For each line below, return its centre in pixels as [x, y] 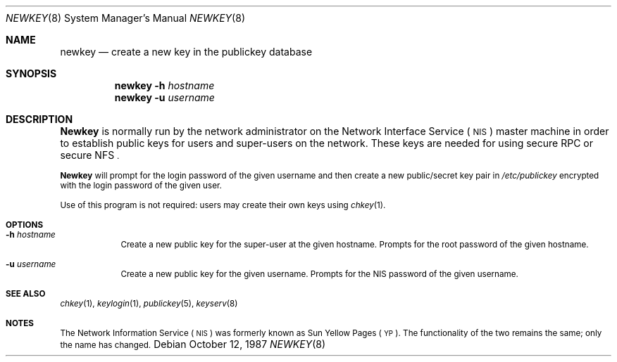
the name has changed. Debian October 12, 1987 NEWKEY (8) [193, 344]
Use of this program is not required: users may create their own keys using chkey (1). [223, 205]
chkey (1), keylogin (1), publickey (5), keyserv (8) [149, 304]
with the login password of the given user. [141, 186]
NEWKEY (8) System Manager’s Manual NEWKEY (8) [125, 18]
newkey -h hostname [164, 85]
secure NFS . [90, 155]
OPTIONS [25, 225]
